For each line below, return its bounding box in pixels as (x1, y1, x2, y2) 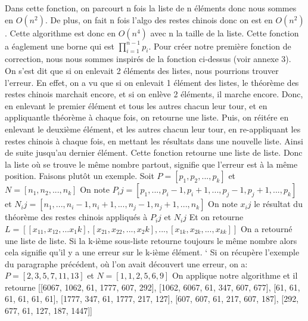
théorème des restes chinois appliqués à (5, 211, 148, 223)
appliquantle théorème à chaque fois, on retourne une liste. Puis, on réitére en (5, 111, 289, 124)
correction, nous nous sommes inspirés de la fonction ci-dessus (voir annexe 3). (5, 53, 291, 65)
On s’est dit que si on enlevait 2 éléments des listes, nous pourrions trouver (5, 64, 279, 76)
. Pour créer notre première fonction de (148, 39, 291, 52)
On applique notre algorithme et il (172, 269, 298, 282)
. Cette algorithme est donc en (5, 26, 116, 39)
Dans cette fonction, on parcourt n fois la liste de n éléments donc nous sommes (5, 2, 297, 14)
